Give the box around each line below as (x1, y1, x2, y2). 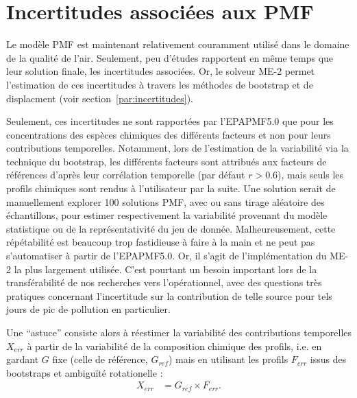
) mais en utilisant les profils (169, 352, 288, 366)
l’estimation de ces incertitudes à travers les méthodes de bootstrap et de (6, 77, 313, 91)
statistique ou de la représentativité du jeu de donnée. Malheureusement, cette (6, 221, 336, 235)
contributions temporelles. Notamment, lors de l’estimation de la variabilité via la (6, 141, 349, 155)
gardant (6, 352, 39, 366)
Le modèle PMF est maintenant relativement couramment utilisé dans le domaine (6, 37, 349, 51)
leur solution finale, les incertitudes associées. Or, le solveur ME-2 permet (6, 64, 315, 78)
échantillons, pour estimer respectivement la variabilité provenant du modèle (6, 208, 328, 222)
